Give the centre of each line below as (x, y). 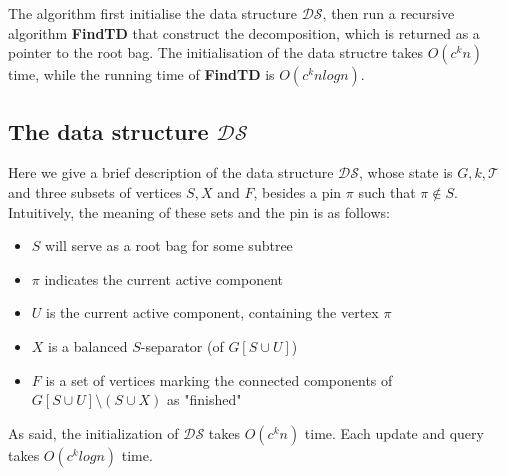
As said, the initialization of (93, 432)
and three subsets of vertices (95, 191)
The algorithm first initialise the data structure (152, 13)
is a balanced (88, 345)
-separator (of (182, 345)
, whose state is (406, 172)
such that (387, 191)
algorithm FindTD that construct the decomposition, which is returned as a (244, 32)
